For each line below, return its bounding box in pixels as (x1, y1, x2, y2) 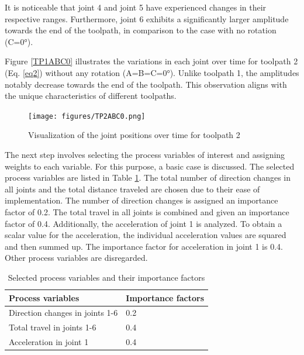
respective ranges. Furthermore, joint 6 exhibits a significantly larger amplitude (5, 12, 289, 25)
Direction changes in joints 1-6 (9, 306, 118, 319)
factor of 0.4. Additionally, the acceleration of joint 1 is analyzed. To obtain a (5, 217, 282, 229)
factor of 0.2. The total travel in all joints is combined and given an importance (5, 205, 289, 218)
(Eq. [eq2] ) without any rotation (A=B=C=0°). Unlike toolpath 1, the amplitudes (5, 66, 299, 78)
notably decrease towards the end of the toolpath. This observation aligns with (5, 78, 287, 90)
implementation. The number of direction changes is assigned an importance (5, 194, 278, 206)
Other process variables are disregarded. (5, 251, 148, 264)
